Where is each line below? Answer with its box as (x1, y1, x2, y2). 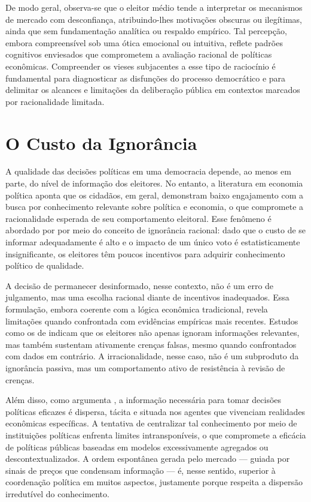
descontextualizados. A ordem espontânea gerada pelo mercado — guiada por (5, 452, 290, 465)
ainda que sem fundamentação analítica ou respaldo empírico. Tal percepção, (5, 25, 287, 37)
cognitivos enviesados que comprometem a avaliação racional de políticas (5, 48, 272, 61)
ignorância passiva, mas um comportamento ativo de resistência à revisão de (5, 361, 285, 374)
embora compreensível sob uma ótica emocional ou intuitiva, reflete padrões (5, 36, 283, 49)
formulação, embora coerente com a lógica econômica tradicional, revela (5, 303, 268, 315)
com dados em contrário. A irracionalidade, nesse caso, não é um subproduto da (5, 350, 299, 362)
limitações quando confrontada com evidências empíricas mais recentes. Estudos (5, 314, 298, 327)
